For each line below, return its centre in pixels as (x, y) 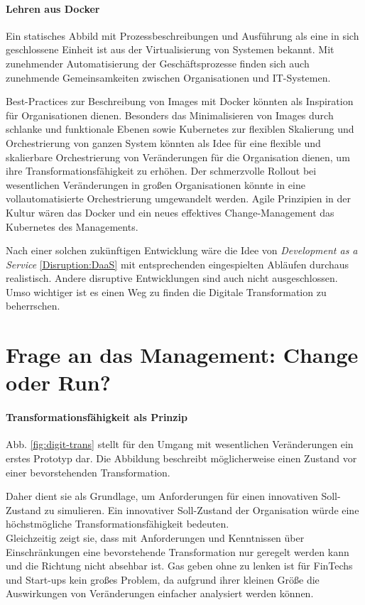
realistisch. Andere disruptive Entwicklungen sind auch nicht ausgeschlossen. (172, 278)
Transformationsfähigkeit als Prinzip (97, 417)
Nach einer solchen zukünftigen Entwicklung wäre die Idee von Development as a (182, 250)
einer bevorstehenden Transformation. (88, 472)
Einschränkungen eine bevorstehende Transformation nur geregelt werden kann (178, 551)
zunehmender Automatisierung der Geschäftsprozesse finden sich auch (158, 63)
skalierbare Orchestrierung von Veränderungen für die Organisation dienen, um (178, 157)
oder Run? (58, 382)
